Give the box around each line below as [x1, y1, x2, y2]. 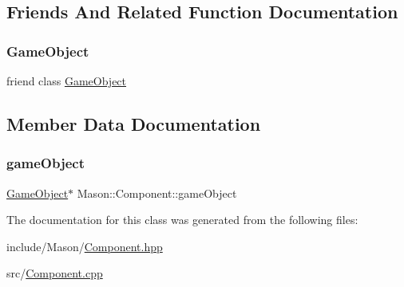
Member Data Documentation [6, 111, 261, 136]
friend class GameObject [6, 73, 127, 88]
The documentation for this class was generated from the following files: [6, 211, 358, 228]
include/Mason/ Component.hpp [6, 238, 163, 254]
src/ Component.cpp [6, 265, 103, 281]
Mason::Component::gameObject [77, 184, 237, 201]
